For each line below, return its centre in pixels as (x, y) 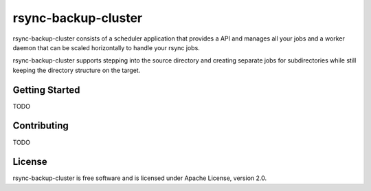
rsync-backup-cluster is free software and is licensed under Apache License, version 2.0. (140, 178)
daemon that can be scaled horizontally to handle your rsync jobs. (106, 47)
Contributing (41, 126)
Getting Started (46, 90)
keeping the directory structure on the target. (77, 70)
